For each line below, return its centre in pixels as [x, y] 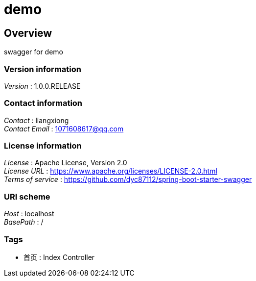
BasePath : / [24, 222]
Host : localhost [29, 214]
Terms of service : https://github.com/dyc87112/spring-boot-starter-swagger [128, 179]
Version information [43, 69]
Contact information [43, 103]
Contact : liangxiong [36, 120]
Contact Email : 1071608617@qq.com [64, 128]
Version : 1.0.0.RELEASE [42, 86]
